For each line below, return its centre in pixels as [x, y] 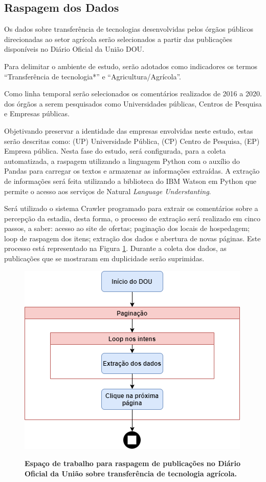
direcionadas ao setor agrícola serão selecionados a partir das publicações [118, 39]
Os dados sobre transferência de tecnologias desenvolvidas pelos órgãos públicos [129, 29]
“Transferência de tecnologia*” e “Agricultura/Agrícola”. [93, 76]
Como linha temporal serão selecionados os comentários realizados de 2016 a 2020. [133, 93]
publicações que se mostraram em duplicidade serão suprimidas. [104, 258]
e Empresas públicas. [37, 113]
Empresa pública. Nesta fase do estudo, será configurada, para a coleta [115, 151]
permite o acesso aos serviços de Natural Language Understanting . [108, 191]
